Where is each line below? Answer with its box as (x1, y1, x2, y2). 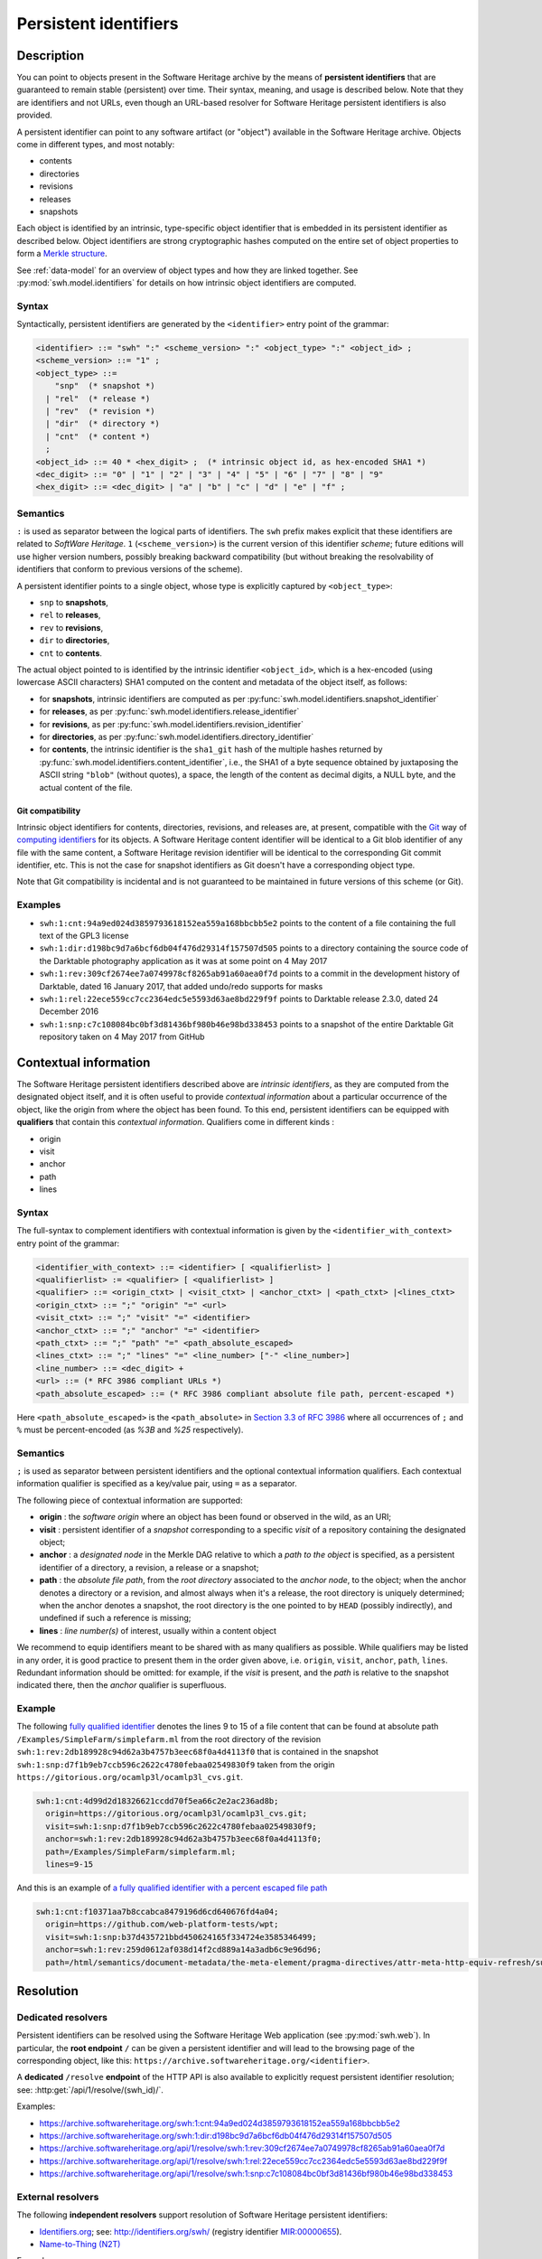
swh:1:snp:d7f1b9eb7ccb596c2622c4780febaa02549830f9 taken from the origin (16, 1758, 335, 1770)
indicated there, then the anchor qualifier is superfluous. (16, 1680, 227, 1691)
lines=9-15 (45, 1859, 94, 1870)
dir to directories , (39, 635, 110, 646)
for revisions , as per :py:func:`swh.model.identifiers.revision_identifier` (39, 718, 304, 729)
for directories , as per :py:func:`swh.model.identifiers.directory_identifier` (39, 731, 314, 742)
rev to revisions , (39, 622, 104, 633)
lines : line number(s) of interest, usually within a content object (39, 1625, 277, 1636)
